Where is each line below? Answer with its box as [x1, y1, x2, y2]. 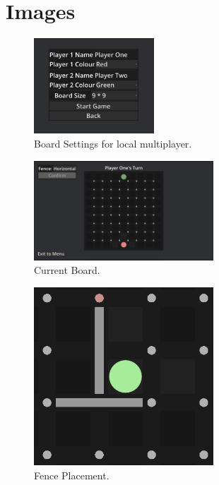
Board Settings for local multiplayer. [34, 136, 192, 151]
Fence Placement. [34, 467, 109, 482]
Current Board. [34, 263, 100, 277]
